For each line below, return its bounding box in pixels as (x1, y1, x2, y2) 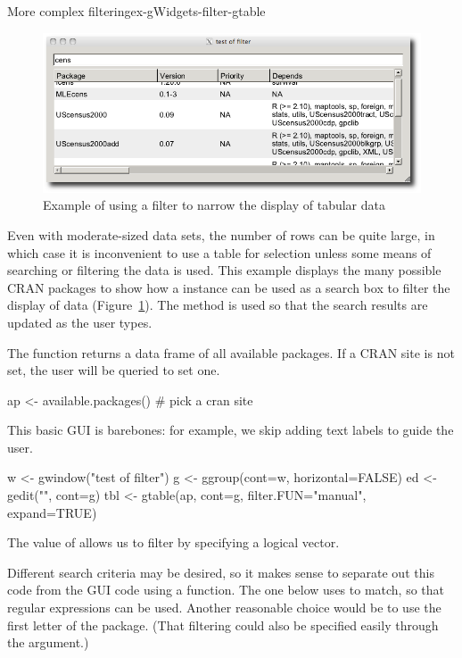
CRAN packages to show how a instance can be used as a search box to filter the (7, 278, 450, 296)
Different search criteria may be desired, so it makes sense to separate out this (7, 562, 434, 581)
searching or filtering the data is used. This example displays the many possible (7, 261, 441, 279)
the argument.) (7, 633, 89, 652)
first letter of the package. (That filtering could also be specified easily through (7, 615, 439, 634)
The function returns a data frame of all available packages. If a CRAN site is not (7, 343, 455, 362)
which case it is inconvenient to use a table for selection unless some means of (7, 243, 432, 262)
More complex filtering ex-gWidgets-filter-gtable (7, 2, 266, 20)
